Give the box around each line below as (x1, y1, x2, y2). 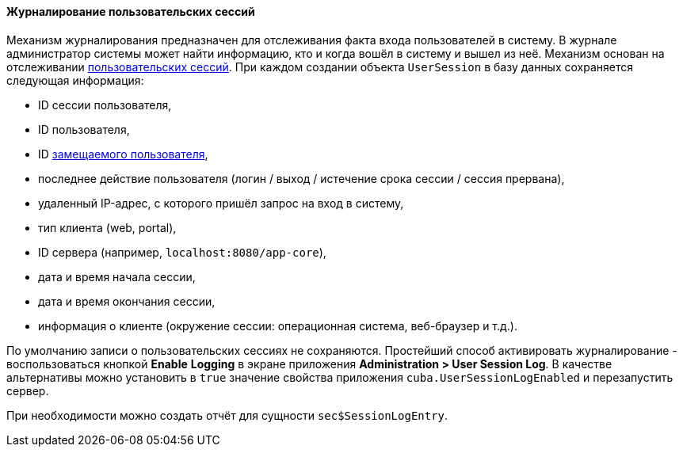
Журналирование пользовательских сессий (6, 5, 255, 18)
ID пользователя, (38, 122, 130, 136)
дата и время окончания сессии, (38, 294, 216, 308)
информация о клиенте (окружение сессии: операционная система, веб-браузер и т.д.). (38, 318, 518, 333)
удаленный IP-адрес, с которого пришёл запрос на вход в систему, (38, 196, 404, 210)
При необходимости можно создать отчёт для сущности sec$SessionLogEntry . (6, 408, 448, 422)
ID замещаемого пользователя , (38, 147, 208, 161)
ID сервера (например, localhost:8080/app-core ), (38, 245, 326, 259)
